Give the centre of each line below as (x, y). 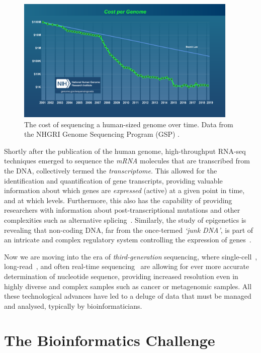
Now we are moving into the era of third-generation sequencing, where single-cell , (131, 256)
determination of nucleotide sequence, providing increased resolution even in (121, 276)
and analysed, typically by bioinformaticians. (73, 305)
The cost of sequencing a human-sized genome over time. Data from (129, 124)
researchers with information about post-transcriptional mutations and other (122, 210)
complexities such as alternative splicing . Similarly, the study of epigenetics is (125, 219)
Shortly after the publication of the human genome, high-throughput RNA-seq (125, 151)
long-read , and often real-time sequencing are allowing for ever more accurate (127, 266)
